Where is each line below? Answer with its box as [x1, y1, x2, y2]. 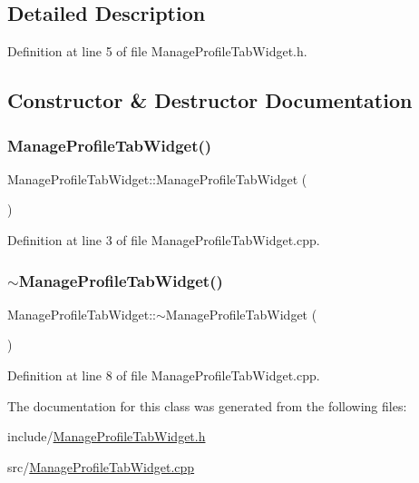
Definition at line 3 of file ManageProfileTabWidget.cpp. [7, 230, 320, 249]
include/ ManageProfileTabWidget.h [7, 427, 206, 446]
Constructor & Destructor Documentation [7, 86, 413, 114]
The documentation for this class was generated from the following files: [7, 396, 407, 415]
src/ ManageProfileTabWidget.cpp [7, 457, 195, 476]
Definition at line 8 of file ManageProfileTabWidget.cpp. [7, 365, 320, 384]
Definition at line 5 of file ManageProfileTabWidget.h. [7, 42, 307, 61]
